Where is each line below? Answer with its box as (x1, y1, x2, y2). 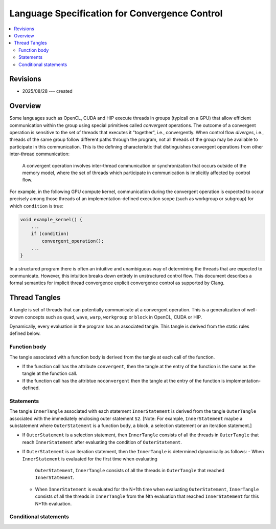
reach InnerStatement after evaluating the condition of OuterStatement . (22, 439, 182, 445)
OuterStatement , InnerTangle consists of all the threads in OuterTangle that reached (35, 467, 224, 473)
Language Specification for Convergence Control (9, 8, 223, 19)
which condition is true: (9, 203, 64, 209)
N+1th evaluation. (35, 500, 72, 506)
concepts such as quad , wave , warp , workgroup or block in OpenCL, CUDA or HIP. (25, 314, 202, 320)
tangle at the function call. (22, 370, 78, 376)
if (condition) (31, 231, 69, 237)
